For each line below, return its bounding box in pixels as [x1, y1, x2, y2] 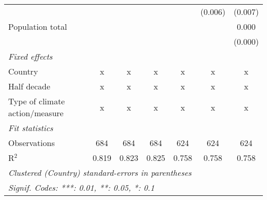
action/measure [8, 107, 64, 119]
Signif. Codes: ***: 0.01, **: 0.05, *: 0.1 [8, 181, 155, 193]
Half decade [8, 80, 50, 92]
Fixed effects [8, 50, 53, 62]
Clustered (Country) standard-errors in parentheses [8, 167, 192, 178]
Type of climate [8, 95, 65, 107]
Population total [8, 21, 67, 32]
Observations [8, 137, 55, 149]
